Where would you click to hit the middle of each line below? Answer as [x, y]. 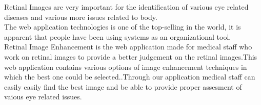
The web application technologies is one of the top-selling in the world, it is [123, 27]
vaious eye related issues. [43, 97]
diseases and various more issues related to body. [81, 17]
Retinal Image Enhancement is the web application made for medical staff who [128, 47]
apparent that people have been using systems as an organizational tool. [118, 36]
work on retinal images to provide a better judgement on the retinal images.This [131, 56]
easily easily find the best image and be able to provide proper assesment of [123, 86]
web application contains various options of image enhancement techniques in [126, 67]
